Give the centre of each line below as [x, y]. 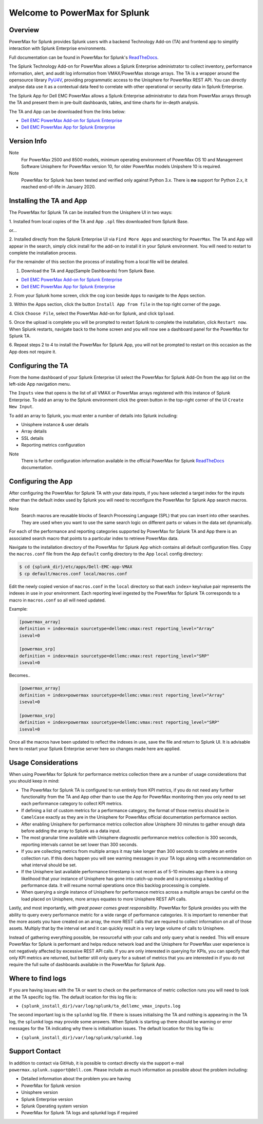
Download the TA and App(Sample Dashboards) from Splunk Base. [88, 271]
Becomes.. [20, 675]
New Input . [21, 407]
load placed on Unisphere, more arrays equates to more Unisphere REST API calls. [104, 899]
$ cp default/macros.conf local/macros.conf [73, 574]
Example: [18, 609]
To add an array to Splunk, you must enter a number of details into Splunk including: [93, 415]
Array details [34, 431]
